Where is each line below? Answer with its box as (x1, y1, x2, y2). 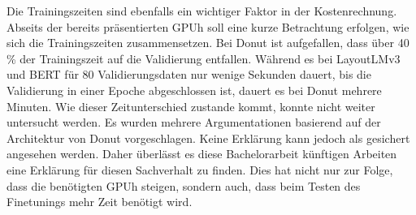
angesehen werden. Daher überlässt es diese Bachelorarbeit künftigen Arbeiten (6, 145, 397, 162)
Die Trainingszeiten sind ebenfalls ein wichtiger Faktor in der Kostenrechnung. (6, 2, 397, 19)
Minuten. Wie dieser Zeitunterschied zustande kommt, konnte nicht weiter (6, 97, 375, 114)
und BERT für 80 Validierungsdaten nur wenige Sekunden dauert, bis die (6, 66, 371, 83)
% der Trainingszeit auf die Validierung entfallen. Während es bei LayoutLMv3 (6, 49, 401, 67)
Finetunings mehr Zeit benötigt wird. (6, 193, 193, 210)
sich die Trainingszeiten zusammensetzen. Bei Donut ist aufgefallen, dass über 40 (6, 34, 409, 51)
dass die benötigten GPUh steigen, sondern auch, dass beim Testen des (6, 177, 361, 194)
